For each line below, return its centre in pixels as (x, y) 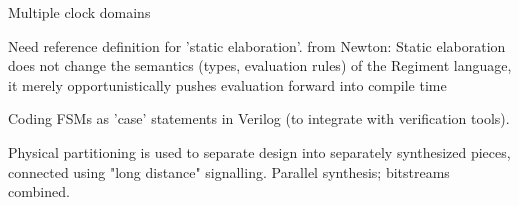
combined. (39, 191)
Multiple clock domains (79, 12)
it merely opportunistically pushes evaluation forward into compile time (227, 84)
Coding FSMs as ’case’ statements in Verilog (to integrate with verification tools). (259, 118)
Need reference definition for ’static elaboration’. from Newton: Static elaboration (257, 45)
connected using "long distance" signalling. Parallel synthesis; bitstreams (229, 171)
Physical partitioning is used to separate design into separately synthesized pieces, (259, 151)
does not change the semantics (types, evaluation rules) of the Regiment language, (260, 65)
